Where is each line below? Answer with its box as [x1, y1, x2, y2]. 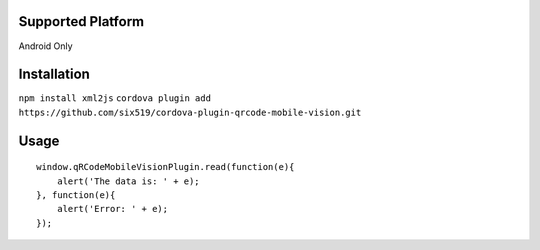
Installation [18, 66, 90, 83]
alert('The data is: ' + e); [56, 175, 200, 187]
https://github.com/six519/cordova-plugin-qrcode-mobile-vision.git [18, 106, 362, 118]
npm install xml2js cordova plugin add [18, 93, 212, 104]
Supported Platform [18, 13, 145, 30]
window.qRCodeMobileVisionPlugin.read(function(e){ [36, 161, 295, 173]
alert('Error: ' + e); [56, 203, 169, 215]
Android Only [18, 40, 74, 52]
